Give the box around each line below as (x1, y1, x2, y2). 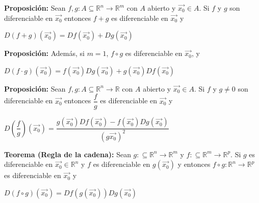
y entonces (177, 159, 211, 169)
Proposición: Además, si (4, 48, 85, 59)
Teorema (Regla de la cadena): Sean (4, 149, 131, 159)
